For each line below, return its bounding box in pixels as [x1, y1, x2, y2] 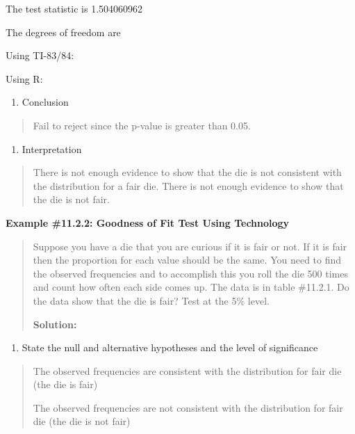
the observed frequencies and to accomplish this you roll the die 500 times [33, 266, 348, 280]
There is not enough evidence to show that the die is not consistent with [33, 165, 342, 179]
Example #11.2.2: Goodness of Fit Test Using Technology [6, 215, 290, 230]
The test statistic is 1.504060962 [6, 1, 143, 15]
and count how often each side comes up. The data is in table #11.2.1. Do [33, 280, 349, 294]
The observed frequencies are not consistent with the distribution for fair [33, 400, 343, 415]
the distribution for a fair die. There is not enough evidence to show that [33, 178, 344, 193]
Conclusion [22, 95, 69, 109]
